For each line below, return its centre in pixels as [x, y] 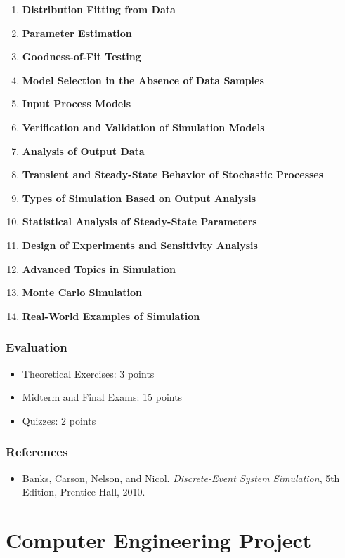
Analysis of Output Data [83, 151]
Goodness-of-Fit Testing [82, 57]
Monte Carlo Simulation [82, 292]
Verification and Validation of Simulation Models [143, 127]
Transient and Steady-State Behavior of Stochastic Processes [173, 174]
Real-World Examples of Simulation [111, 315]
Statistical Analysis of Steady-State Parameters [139, 221]
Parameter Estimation [77, 33]
